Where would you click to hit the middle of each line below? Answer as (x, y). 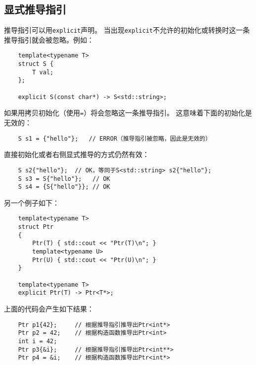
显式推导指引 (35, 9)
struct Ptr (36, 227)
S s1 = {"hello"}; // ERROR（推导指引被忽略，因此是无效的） (115, 138)
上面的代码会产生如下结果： (49, 309)
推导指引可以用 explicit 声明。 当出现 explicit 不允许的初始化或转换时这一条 (127, 30)
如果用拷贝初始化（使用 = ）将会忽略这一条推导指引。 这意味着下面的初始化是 (128, 113)
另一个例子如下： (32, 202)
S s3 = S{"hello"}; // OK (64, 179)
